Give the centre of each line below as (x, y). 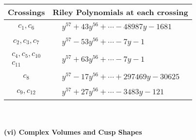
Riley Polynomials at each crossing (120, 12)
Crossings (26, 12)
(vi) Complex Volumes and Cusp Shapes (73, 131)
